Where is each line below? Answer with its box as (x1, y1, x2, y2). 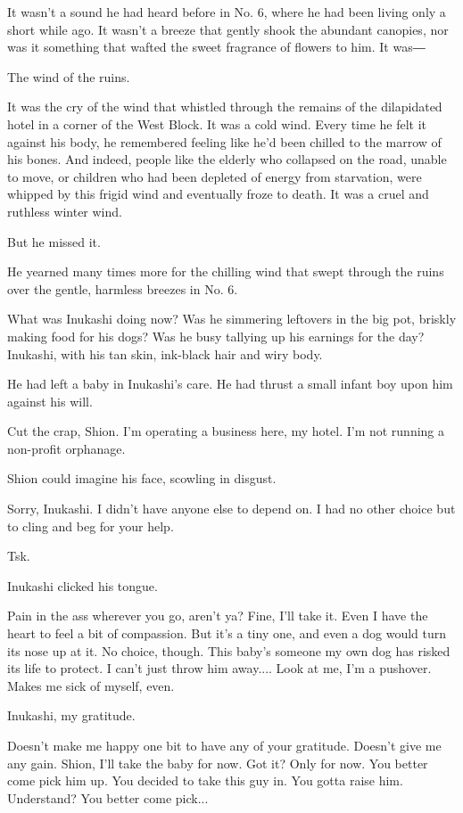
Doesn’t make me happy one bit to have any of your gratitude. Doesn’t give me (7, 736, 442, 754)
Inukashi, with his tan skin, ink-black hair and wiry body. (7, 344, 323, 363)
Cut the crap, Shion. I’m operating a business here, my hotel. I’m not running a (7, 422, 445, 440)
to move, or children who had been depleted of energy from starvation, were (7, 167, 422, 185)
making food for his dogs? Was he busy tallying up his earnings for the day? (7, 326, 425, 345)
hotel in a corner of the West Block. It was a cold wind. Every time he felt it (7, 114, 427, 133)
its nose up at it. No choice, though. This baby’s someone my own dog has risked (7, 641, 451, 660)
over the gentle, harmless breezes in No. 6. (7, 279, 238, 298)
